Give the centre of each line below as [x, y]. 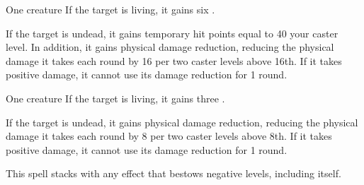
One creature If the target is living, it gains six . [110, 9]
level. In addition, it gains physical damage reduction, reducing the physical [170, 47]
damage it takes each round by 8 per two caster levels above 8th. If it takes [169, 136]
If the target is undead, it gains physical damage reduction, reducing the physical [182, 122]
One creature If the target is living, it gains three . [115, 98]
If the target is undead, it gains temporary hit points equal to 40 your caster [172, 33]
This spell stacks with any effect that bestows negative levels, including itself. [174, 173]
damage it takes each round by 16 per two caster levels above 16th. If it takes [174, 60]
